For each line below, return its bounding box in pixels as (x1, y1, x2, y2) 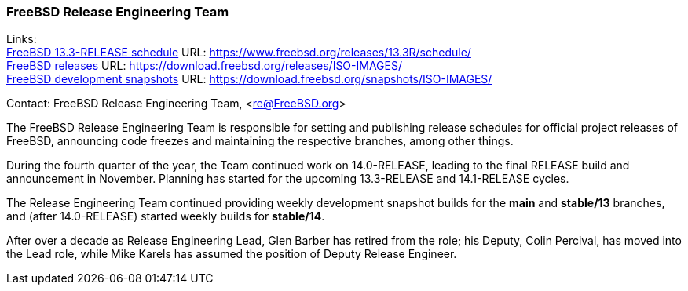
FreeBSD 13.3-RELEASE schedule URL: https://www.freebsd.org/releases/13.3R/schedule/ (6, 45, 471, 60)
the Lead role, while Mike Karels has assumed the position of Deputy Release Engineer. (6, 247, 457, 261)
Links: (6, 32, 37, 46)
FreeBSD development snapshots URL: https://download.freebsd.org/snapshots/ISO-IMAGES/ (6, 72, 492, 86)
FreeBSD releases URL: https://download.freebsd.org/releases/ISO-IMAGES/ (6, 59, 402, 73)
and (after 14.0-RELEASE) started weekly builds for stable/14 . (6, 209, 325, 224)
